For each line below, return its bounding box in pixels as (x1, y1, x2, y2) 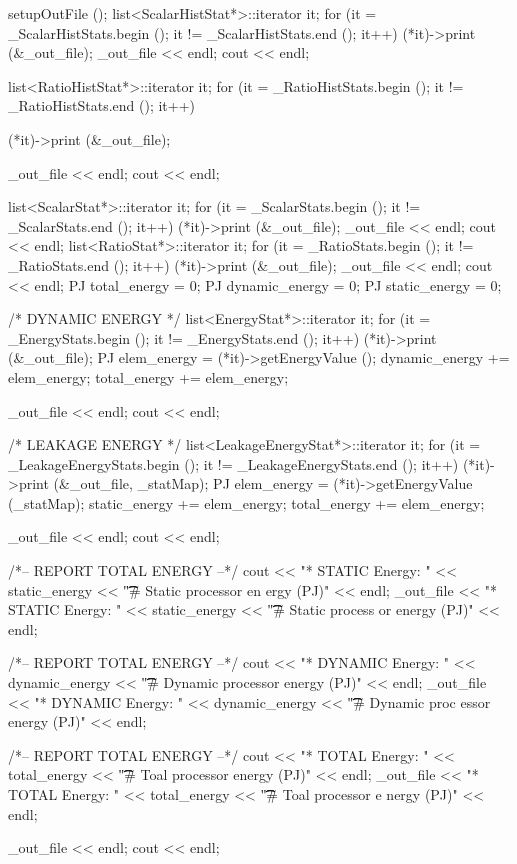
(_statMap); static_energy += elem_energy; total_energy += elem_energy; (8, 492, 485, 513)
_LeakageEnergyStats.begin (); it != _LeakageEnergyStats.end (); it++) (8, 453, 459, 474)
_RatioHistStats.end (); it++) (8, 95, 196, 116)
